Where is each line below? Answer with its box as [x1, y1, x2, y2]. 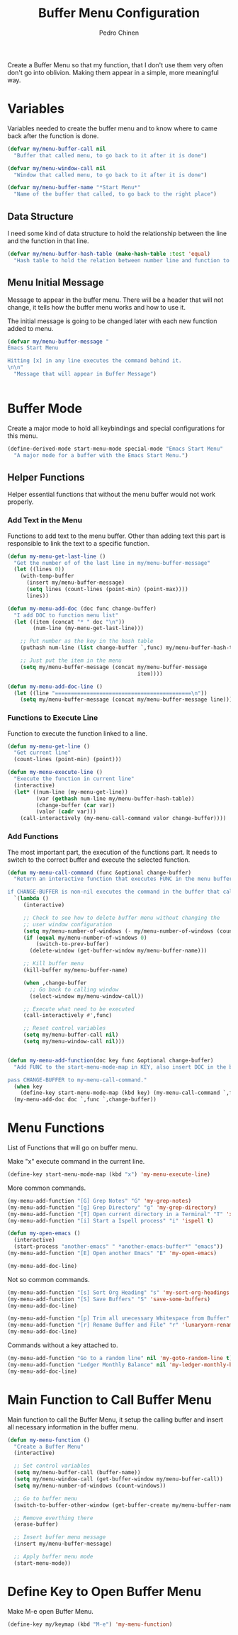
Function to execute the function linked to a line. [7, 729, 148, 738]
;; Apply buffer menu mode [13, 1553, 93, 1561]
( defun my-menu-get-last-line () [7, 553, 106, 560]
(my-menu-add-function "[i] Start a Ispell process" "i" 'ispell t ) [7, 1217, 214, 1224]
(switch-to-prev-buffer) [35, 940, 110, 948]
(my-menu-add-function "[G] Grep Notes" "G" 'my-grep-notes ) [7, 1197, 192, 1204]
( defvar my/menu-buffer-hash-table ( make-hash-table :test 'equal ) [7, 250, 211, 257]
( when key [13, 1083, 42, 1090]
